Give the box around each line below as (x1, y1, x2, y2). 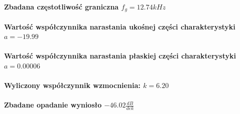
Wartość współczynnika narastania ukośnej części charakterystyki (4, 21, 235, 31)
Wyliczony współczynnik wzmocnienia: (4, 80, 141, 90)
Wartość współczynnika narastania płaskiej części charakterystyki (4, 50, 236, 61)
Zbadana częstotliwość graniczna (4, 1, 119, 11)
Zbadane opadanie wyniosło (4, 99, 102, 110)
